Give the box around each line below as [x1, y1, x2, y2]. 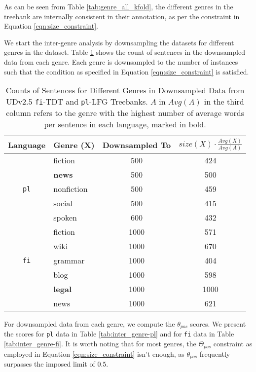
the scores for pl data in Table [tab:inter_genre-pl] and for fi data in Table [4, 329, 234, 339]
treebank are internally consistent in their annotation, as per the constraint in [4, 11, 240, 21]
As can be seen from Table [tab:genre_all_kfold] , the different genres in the [4, 1, 233, 11]
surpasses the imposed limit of [4, 359, 95, 369]
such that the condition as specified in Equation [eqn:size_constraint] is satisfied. [4, 66, 249, 76]
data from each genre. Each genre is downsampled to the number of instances [4, 56, 238, 67]
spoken [53, 212, 77, 223]
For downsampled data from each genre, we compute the [4, 319, 175, 329]
